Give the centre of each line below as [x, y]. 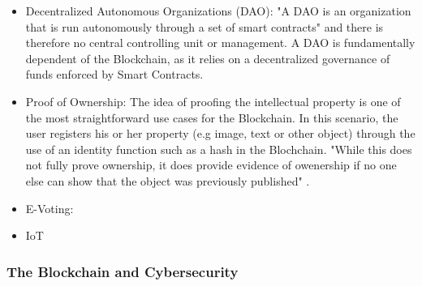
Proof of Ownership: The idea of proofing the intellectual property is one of [213, 101]
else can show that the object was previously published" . [168, 180]
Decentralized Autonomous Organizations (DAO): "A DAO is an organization [218, 11]
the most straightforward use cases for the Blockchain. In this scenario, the [212, 117]
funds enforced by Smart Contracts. [114, 74]
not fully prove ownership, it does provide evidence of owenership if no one [211, 165]
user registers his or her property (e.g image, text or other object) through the [220, 133]
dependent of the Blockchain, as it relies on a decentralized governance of [208, 58]
